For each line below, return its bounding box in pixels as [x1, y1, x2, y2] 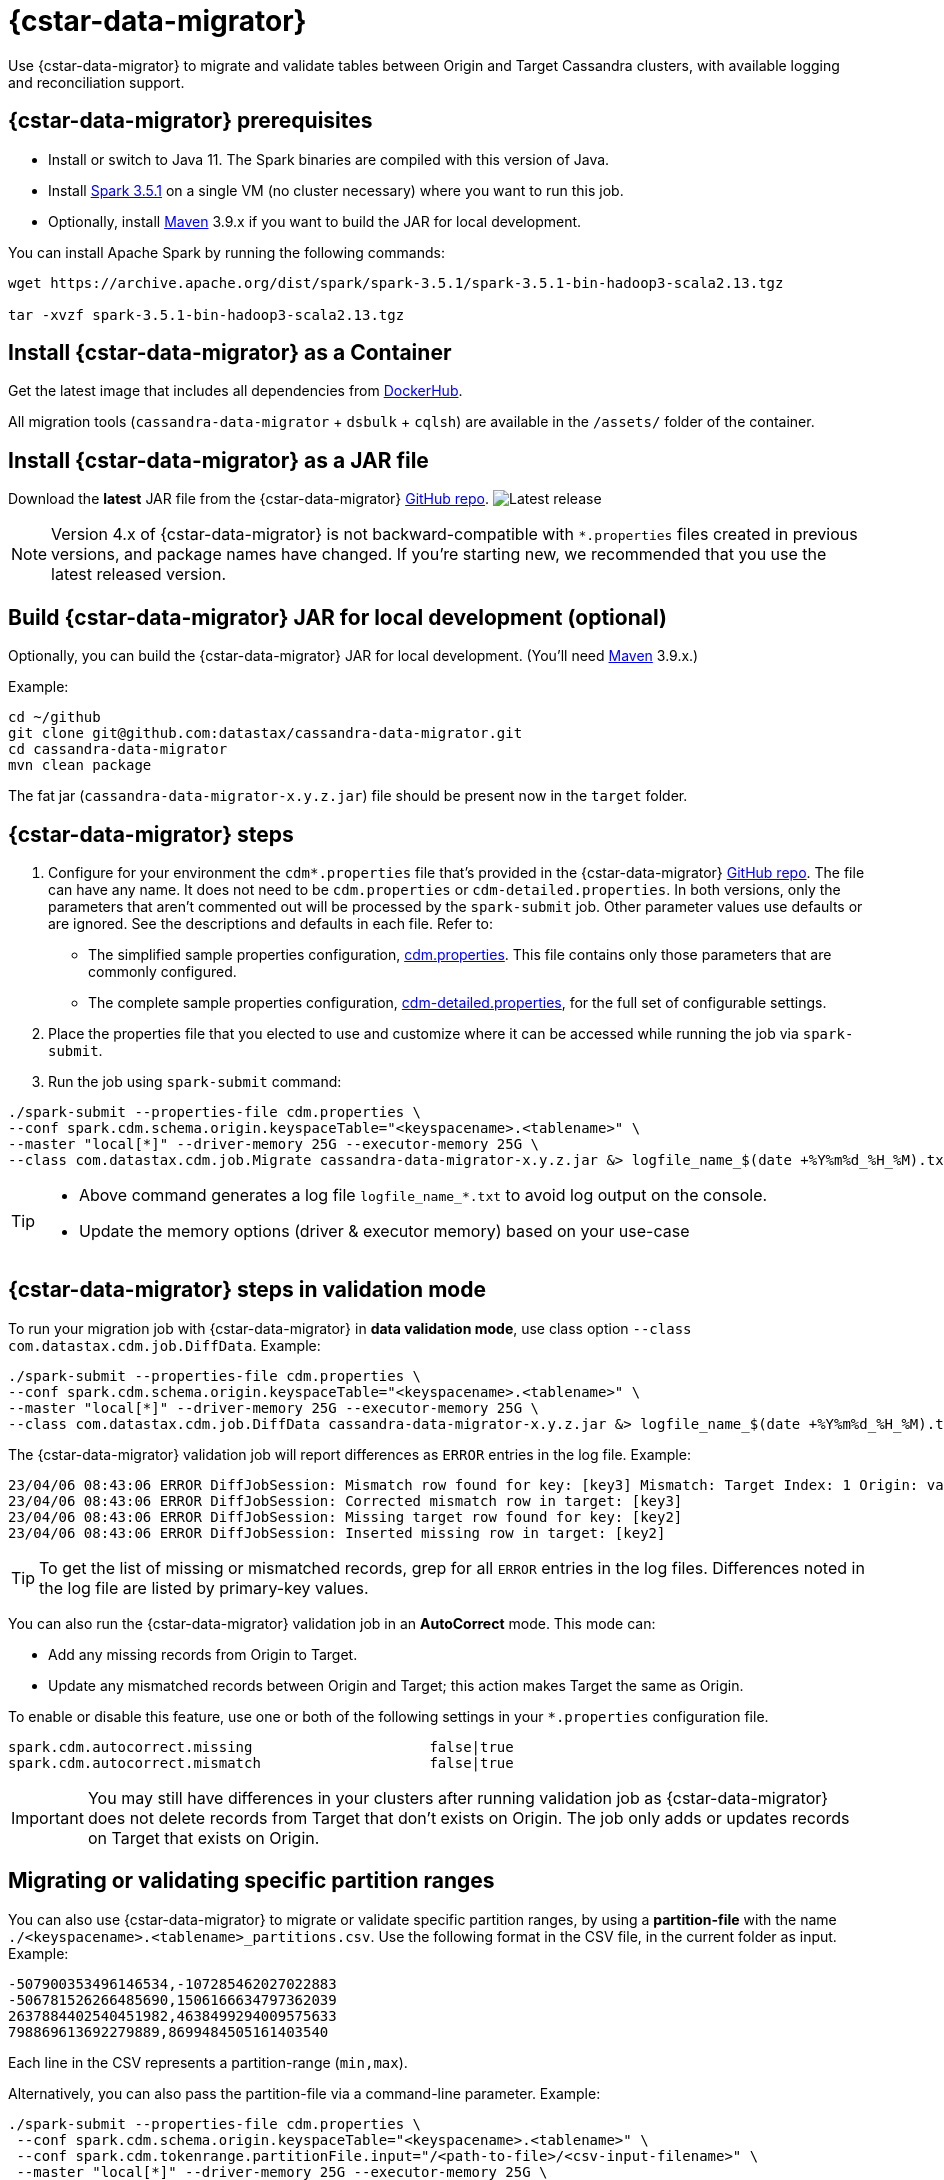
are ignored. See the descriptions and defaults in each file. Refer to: [48, 914, 493, 932]
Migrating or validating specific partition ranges [8, 1868, 495, 1894]
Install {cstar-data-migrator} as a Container [8, 340, 452, 366]
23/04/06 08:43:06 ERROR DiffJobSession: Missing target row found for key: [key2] [8, 1508, 683, 1525]
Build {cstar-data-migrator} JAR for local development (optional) [8, 604, 667, 630]
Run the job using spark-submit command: [48, 1072, 342, 1090]
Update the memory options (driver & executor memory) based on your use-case [79, 1220, 690, 1241]
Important [11, 1807, 84, 1828]
